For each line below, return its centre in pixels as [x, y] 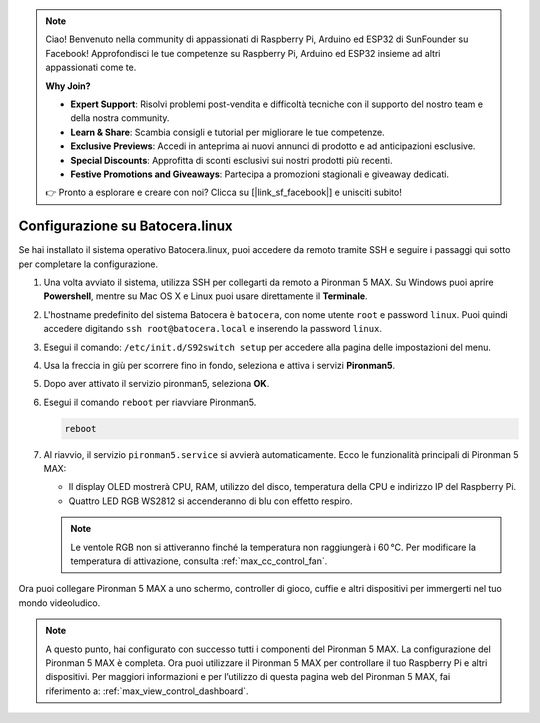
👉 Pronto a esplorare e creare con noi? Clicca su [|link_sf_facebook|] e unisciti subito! [223, 192]
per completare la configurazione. [88, 264]
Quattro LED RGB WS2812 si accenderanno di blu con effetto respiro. [210, 501]
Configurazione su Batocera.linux [125, 226]
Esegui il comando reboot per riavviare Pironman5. [150, 402]
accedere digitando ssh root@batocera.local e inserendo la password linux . [212, 329]
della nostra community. [120, 118]
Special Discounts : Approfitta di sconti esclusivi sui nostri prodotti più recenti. [231, 160]
